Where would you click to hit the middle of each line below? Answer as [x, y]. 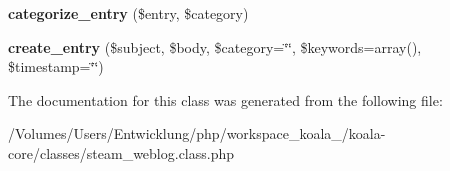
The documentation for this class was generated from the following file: [225, 99]
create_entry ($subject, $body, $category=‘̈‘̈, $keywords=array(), [215, 46]
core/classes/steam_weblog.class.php [121, 152]
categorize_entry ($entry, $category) [128, 13]
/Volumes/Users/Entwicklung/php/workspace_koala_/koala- [197, 133]
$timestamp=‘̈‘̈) [56, 66]
